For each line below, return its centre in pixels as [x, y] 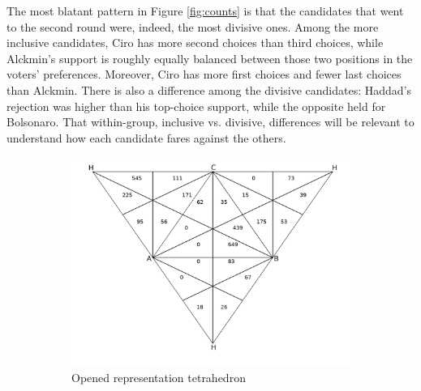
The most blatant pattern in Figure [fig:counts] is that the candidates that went [205, 11]
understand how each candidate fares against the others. [146, 137]
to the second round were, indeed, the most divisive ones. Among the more [193, 26]
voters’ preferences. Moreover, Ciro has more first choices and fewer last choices [204, 74]
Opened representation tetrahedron [159, 377]
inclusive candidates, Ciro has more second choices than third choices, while [195, 42]
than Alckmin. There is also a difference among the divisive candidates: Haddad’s [209, 89]
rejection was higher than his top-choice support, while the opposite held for [196, 106]
